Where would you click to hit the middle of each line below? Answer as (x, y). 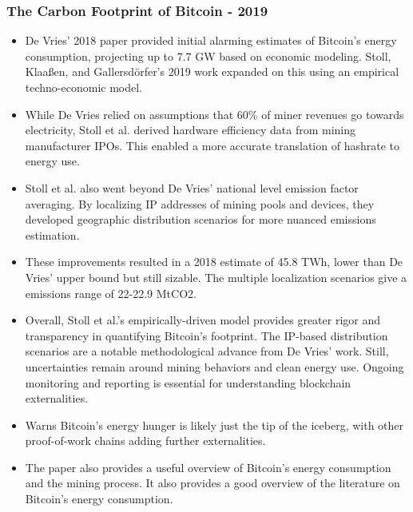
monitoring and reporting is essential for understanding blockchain (188, 382)
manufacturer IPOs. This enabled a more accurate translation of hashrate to (212, 145)
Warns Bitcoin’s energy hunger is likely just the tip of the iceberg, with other (214, 425)
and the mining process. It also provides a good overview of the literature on (212, 483)
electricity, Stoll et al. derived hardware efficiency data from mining (190, 130)
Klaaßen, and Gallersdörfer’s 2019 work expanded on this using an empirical (212, 71)
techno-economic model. (83, 87)
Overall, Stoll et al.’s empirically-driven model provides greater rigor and (203, 320)
